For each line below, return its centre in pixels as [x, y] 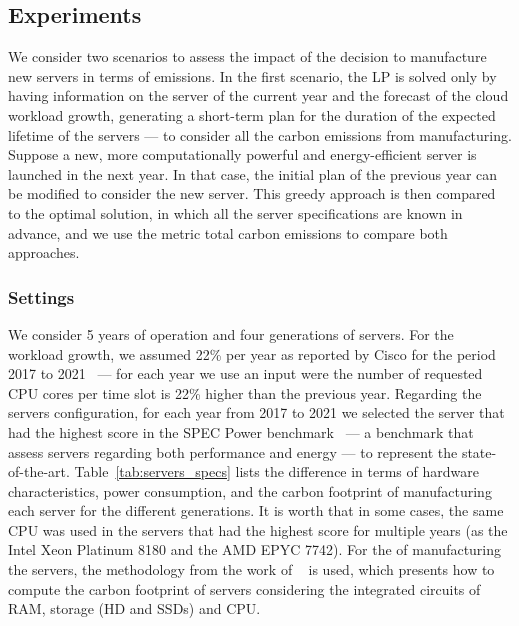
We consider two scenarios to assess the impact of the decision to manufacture [247, 56]
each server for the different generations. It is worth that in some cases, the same [256, 510]
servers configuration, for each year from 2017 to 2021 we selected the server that [256, 412]
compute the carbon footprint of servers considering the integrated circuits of [244, 588]
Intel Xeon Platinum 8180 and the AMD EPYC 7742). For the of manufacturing [255, 549]
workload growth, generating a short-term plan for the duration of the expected [252, 114]
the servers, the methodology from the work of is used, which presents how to [251, 569]
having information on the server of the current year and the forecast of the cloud [258, 95]
